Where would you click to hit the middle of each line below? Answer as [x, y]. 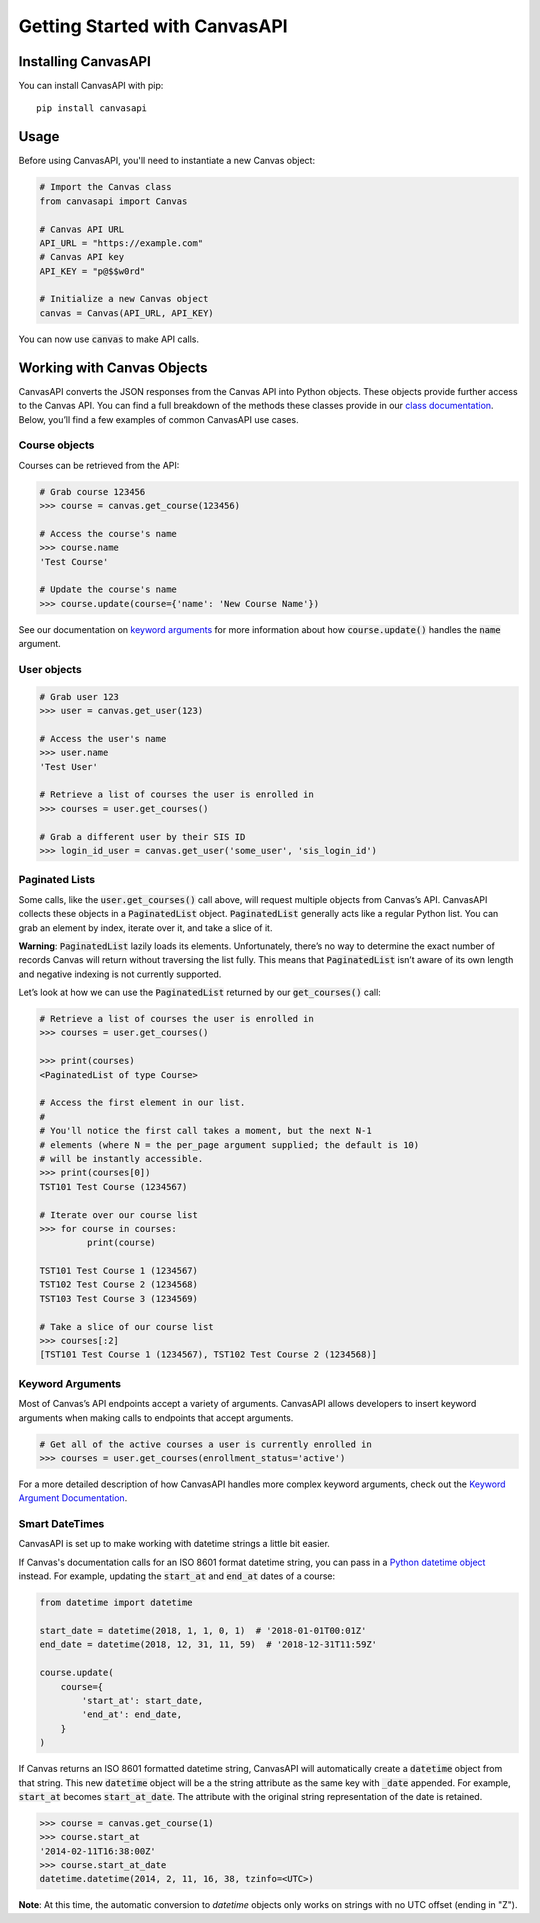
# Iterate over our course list [119, 1214]
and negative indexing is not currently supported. [120, 974]
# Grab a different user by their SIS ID [142, 836]
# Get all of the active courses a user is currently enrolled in [205, 1444]
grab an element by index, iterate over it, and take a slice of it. [145, 927]
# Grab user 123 [79, 696]
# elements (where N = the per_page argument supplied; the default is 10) [229, 1144]
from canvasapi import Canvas [113, 201]
